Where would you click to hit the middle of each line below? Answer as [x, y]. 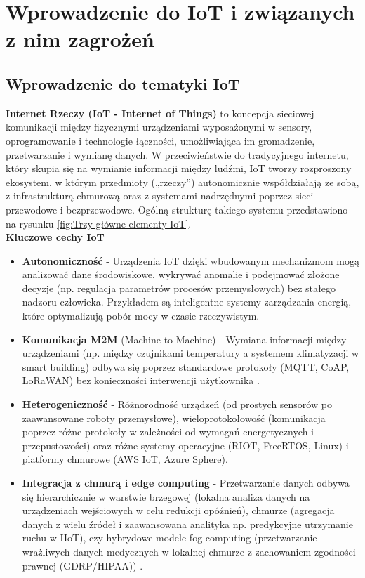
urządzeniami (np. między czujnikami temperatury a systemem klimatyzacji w [191, 353]
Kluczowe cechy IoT [55, 237]
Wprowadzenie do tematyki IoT [123, 83]
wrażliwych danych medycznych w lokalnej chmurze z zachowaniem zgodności [189, 551]
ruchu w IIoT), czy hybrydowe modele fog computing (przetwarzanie [170, 538]
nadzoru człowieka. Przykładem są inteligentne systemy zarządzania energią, [187, 302]
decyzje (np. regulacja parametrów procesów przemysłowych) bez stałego [179, 288]
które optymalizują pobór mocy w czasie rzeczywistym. [141, 316]
